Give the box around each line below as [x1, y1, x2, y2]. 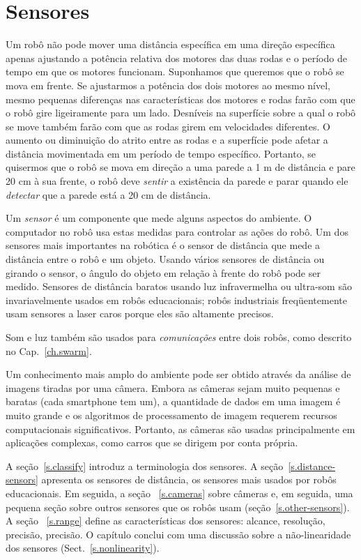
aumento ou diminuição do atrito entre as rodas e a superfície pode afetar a [6, 133, 328, 147]
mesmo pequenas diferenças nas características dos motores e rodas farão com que [6, 91, 355, 106]
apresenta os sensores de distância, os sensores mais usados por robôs [41, 472, 337, 487]
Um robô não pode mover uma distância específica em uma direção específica [6, 37, 335, 52]
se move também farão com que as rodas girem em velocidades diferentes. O [6, 119, 330, 133]
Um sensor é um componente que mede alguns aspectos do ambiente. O [6, 211, 312, 225]
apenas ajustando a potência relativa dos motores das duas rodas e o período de [6, 50, 347, 65]
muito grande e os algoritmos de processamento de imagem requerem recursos [6, 407, 337, 422]
